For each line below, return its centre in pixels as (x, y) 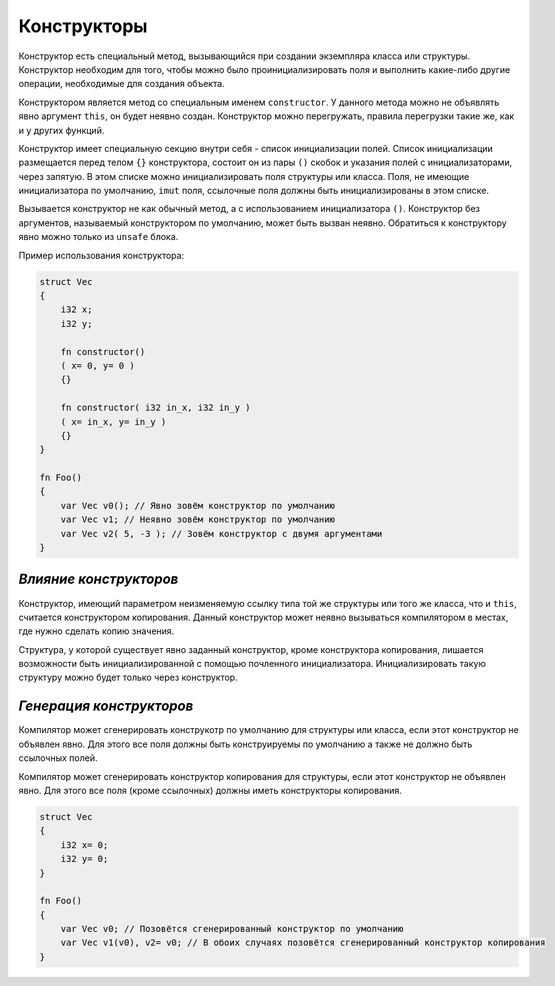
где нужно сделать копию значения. (96, 631)
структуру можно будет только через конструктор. (128, 677)
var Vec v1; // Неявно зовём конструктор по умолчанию (197, 519)
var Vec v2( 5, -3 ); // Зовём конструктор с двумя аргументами (221, 533)
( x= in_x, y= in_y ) (113, 421)
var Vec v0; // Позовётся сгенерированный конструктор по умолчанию (232, 929)
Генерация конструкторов (106, 706)
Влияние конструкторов (98, 579)
